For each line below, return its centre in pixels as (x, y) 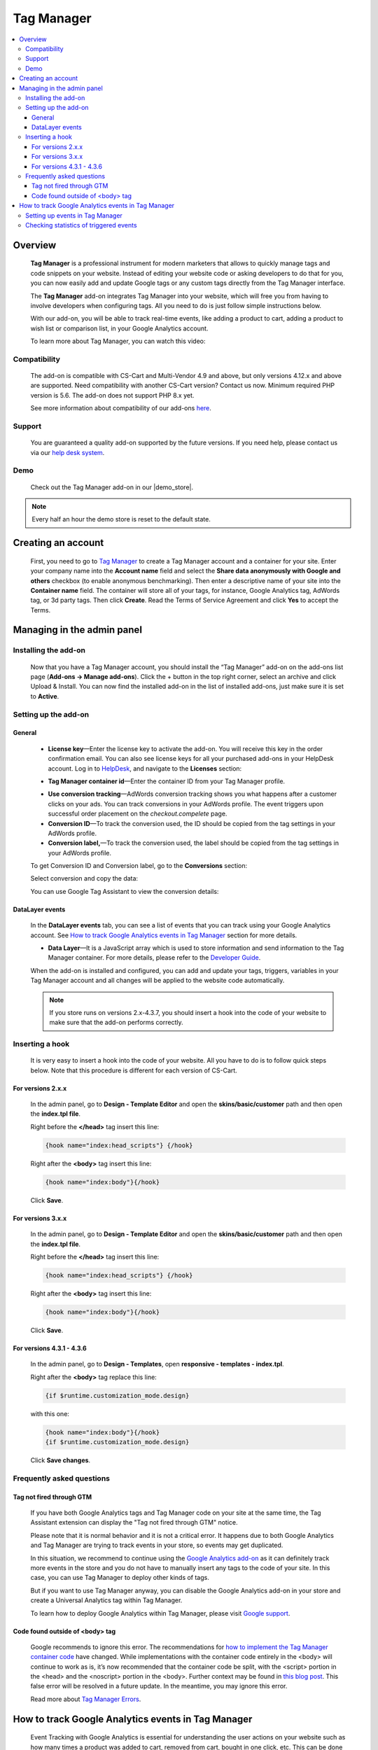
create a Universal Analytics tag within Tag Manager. (106, 1600)
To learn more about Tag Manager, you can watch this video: (118, 341)
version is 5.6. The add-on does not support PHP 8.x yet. (112, 395)
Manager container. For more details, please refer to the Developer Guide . (154, 958)
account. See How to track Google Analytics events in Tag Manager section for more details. (164, 935)
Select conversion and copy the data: (84, 878)
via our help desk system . (68, 452)
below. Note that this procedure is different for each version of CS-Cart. (134, 1070)
